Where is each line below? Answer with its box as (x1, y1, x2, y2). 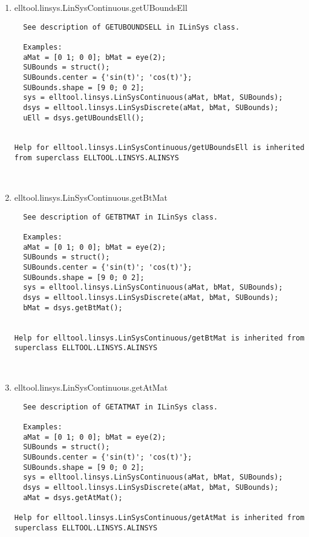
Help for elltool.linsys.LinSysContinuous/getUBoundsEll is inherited (14, 143, 305, 152)
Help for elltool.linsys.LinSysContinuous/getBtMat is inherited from (14, 333, 305, 342)
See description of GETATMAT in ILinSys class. (23, 402, 218, 411)
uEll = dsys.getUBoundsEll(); (23, 113, 145, 122)
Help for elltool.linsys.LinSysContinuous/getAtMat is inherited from (14, 513, 305, 522)
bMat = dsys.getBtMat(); (23, 303, 123, 312)
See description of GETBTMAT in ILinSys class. (23, 212, 218, 221)
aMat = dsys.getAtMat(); (23, 493, 123, 502)
